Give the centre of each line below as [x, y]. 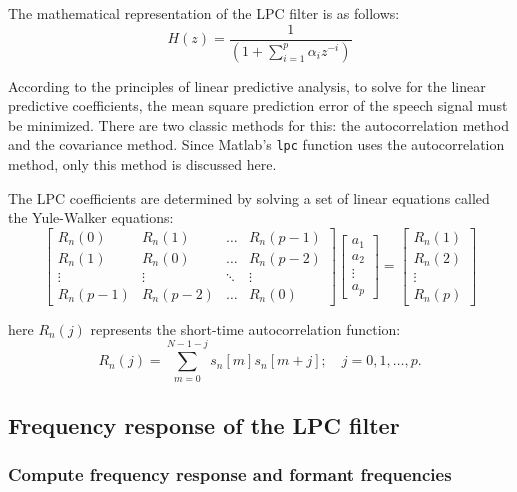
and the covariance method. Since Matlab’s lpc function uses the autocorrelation [256, 144]
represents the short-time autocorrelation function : [245, 328]
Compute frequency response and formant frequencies [230, 474]
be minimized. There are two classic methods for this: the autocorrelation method [258, 124]
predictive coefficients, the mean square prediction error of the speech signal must [258, 105]
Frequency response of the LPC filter [204, 424]
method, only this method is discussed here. [142, 163]
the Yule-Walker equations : [91, 217]
